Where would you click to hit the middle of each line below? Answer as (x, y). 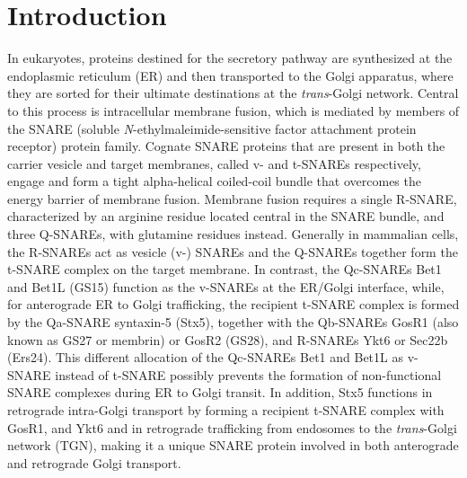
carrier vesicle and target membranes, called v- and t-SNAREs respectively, (214, 163)
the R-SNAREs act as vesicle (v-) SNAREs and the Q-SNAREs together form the (233, 251)
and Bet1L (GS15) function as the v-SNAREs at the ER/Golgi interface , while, (226, 286)
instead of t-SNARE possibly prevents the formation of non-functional (248, 374)
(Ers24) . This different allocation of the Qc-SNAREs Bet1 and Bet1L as (205, 357)
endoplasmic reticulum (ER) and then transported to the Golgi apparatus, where (230, 75)
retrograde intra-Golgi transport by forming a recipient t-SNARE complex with (226, 410)
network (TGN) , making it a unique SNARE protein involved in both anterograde (233, 445)
